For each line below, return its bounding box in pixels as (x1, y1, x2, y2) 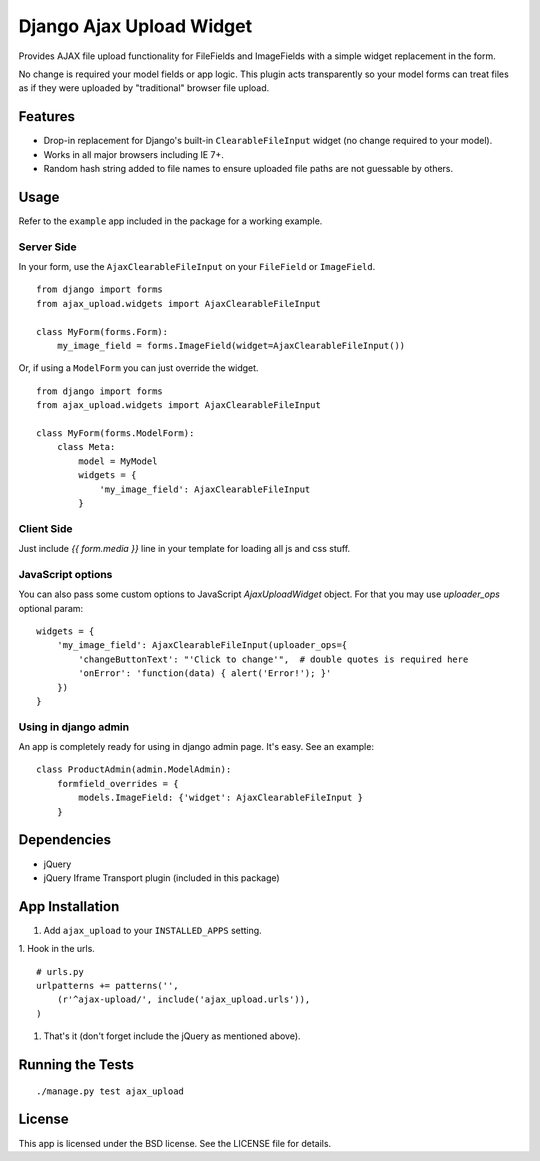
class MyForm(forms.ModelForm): (36, 427, 195, 439)
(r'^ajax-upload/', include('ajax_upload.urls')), (56, 994, 311, 1005)
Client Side (18, 521, 73, 535)
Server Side (18, 240, 77, 254)
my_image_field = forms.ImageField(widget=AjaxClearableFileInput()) (56, 340, 406, 352)
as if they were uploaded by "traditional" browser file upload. (18, 82, 270, 94)
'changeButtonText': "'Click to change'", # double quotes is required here (78, 653, 469, 665)
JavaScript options (18, 567, 113, 581)
